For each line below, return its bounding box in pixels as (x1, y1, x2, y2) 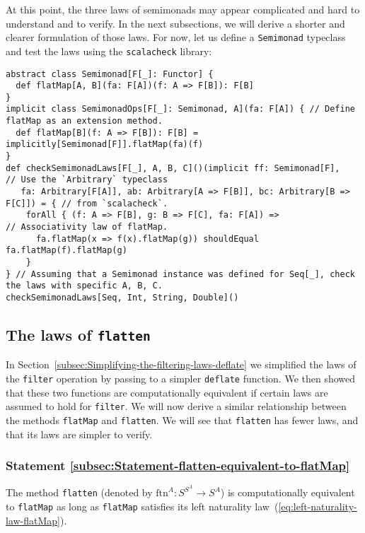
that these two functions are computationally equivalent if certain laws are (6, 385, 328, 399)
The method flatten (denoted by (6, 485, 153, 500)
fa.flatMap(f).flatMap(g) (6, 245, 127, 256)
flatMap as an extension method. (6, 116, 163, 127)
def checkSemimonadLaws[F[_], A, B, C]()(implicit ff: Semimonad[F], (6, 163, 340, 173)
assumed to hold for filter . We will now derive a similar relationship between (6, 399, 347, 414)
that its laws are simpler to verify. (6, 426, 153, 441)
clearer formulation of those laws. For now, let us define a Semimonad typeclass (6, 30, 346, 45)
